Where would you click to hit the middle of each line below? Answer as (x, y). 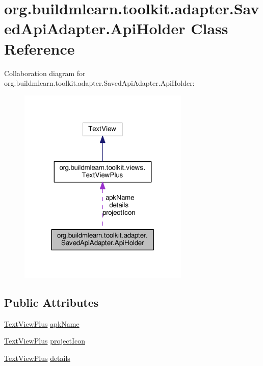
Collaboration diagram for (45, 73)
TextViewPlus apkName (42, 323)
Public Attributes (51, 302)
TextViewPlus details (37, 358)
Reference (40, 48)
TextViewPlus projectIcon (45, 341)
